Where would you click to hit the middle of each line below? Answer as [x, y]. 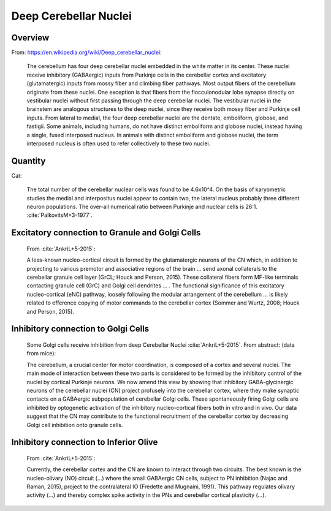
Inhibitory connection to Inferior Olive [85, 442]
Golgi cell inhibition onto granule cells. [75, 425]
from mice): [41, 354]
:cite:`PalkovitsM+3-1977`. [59, 215]
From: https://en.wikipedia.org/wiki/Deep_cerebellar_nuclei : [86, 53]
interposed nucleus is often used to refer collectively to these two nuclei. [119, 143]
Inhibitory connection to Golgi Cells [80, 329]
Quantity [29, 161]
